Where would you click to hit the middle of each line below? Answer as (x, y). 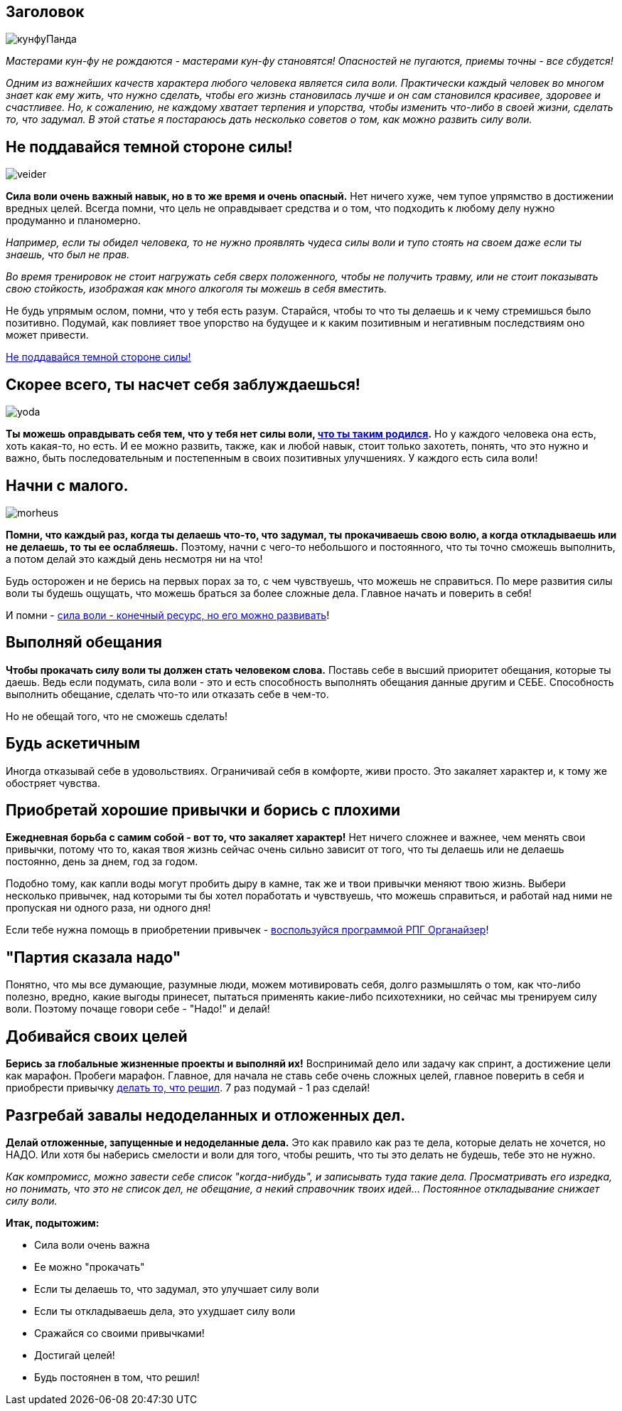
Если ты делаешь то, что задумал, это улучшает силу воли (177, 1289)
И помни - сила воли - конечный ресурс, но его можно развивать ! (168, 615)
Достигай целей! (75, 1355)
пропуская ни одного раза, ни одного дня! (108, 908)
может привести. (47, 335)
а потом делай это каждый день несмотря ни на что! (134, 559)
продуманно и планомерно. (73, 221)
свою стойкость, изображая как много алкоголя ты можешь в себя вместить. (197, 289)
